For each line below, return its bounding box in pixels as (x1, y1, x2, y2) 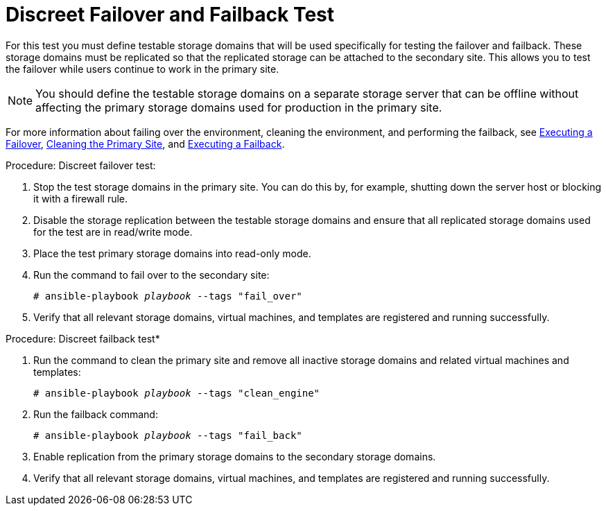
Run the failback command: (33, 408, 158, 420)
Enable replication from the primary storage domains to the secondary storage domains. (33, 450, 436, 462)
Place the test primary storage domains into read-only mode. (33, 247, 311, 259)
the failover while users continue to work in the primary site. (6, 62, 279, 75)
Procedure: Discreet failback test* (6, 332, 160, 345)
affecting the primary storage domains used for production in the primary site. (35, 100, 442, 114)
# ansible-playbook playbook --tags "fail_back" (33, 429, 302, 441)
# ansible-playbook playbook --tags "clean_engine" (33, 387, 320, 399)
